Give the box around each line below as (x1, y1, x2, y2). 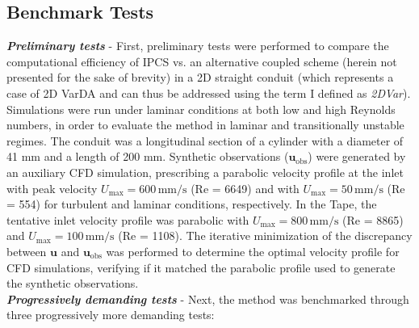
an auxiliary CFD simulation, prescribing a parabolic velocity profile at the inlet (6, 163, 404, 180)
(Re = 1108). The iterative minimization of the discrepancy (118, 227, 413, 244)
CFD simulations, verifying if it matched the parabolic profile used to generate (6, 259, 396, 275)
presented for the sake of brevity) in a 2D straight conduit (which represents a (6, 69, 394, 86)
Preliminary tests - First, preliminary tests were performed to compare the (6, 37, 389, 54)
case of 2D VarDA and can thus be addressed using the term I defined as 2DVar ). (6, 84, 411, 101)
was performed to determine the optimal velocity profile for (106, 242, 400, 259)
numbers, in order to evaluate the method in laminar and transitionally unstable (6, 116, 404, 133)
